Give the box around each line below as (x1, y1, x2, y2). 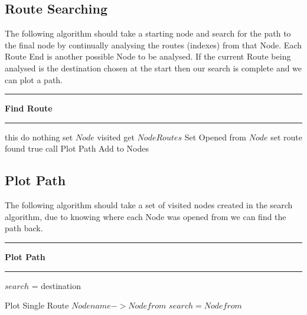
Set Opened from (184, 130, 247, 143)
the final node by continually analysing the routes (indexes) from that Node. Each (5, 38, 302, 51)
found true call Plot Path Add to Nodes (5, 142, 149, 155)
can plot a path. (5, 73, 63, 86)
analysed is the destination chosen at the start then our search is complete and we (5, 61, 302, 74)
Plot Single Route (5, 299, 69, 311)
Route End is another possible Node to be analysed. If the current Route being (5, 50, 291, 63)
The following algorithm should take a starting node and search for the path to (5, 27, 291, 40)
